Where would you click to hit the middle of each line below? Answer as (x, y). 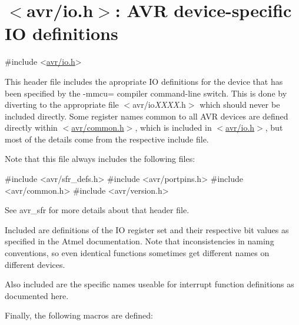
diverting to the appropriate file (62, 105)
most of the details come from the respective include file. (107, 139)
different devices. (35, 264)
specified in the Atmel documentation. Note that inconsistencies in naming (139, 241)
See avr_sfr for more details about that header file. (97, 210)
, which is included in (173, 127)
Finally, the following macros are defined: (79, 315)
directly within (31, 127)
